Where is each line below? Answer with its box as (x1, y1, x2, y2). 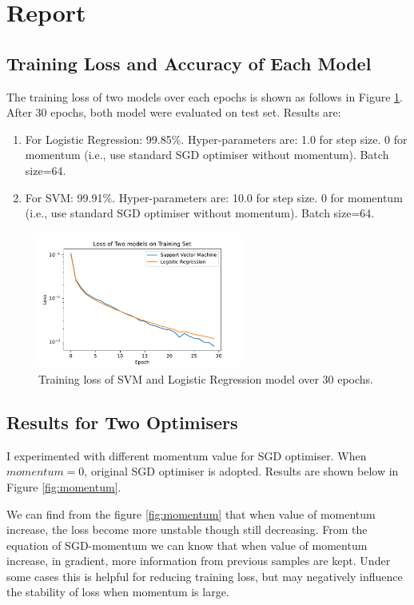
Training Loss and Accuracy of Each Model (6, 50, 372, 75)
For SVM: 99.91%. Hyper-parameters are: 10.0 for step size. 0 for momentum (25, 189, 403, 205)
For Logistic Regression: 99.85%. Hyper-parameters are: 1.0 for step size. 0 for (25, 130, 408, 147)
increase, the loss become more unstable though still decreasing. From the (6, 521, 368, 538)
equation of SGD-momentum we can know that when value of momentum (6, 536, 368, 553)
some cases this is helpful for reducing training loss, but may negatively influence (6, 567, 403, 584)
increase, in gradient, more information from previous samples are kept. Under (6, 552, 391, 569)
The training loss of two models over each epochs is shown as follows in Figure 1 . (6, 88, 403, 105)
